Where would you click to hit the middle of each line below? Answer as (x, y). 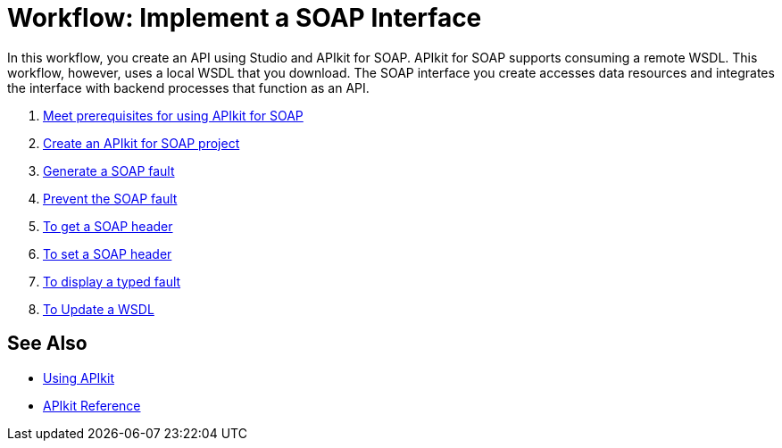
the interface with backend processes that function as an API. (188, 87)
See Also (47, 344)
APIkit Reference (92, 405)
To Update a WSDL (99, 309)
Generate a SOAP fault (109, 170)
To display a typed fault (112, 281)
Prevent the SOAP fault (110, 198)
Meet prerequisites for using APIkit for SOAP (173, 115)
